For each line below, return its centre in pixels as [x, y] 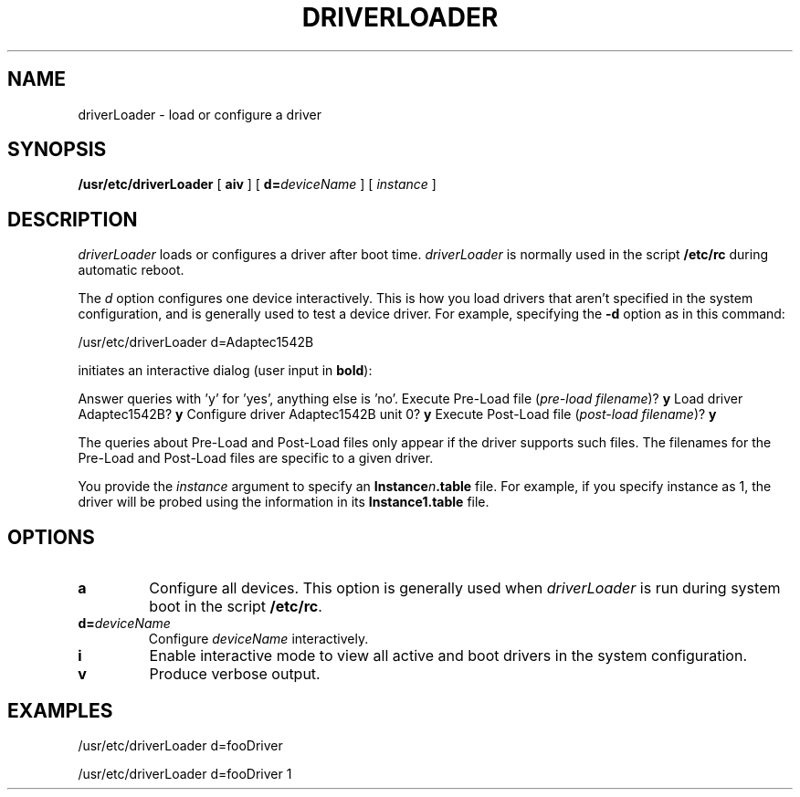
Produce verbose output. [235, 674]
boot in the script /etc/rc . [236, 607]
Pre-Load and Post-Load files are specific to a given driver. [256, 458]
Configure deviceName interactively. [258, 639]
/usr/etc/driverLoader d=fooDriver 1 [185, 773]
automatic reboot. [131, 270]
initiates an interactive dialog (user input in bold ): [225, 371]
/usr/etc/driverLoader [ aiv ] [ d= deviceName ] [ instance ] [257, 184]
